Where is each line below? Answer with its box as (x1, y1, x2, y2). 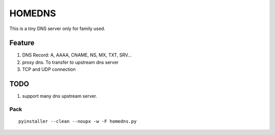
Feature (9, 39, 35, 47)
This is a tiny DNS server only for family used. (9, 25, 105, 32)
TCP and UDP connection (22, 66, 76, 72)
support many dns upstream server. (22, 93, 97, 99)
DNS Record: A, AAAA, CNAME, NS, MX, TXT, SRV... (22, 52, 132, 58)
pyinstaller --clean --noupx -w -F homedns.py (18, 119, 137, 124)
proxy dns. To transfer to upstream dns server (22, 59, 119, 65)
